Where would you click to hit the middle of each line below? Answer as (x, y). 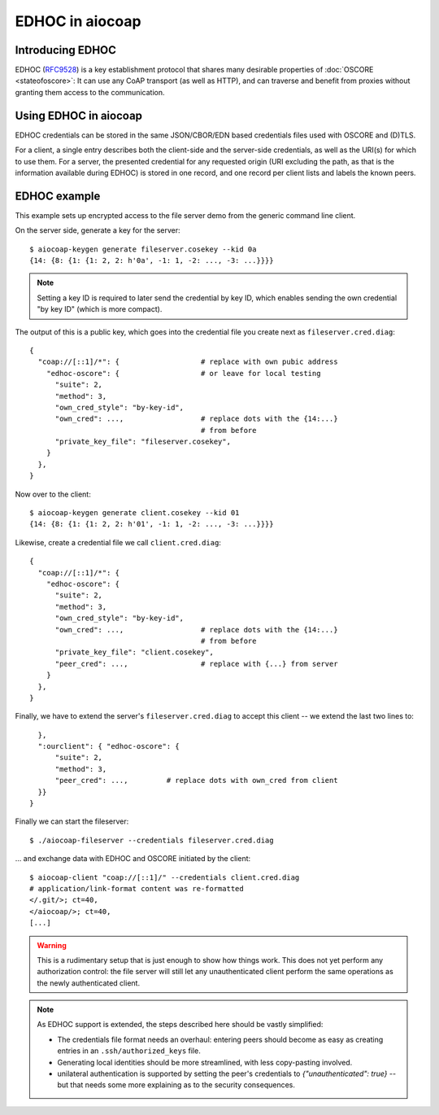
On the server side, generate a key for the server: (98, 230)
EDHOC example (58, 196)
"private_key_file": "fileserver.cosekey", (143, 442)
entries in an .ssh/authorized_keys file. (129, 1051)
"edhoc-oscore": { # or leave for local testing (183, 373)
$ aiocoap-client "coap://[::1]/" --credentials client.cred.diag (165, 877)
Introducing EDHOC (66, 50)
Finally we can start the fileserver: (72, 821)
